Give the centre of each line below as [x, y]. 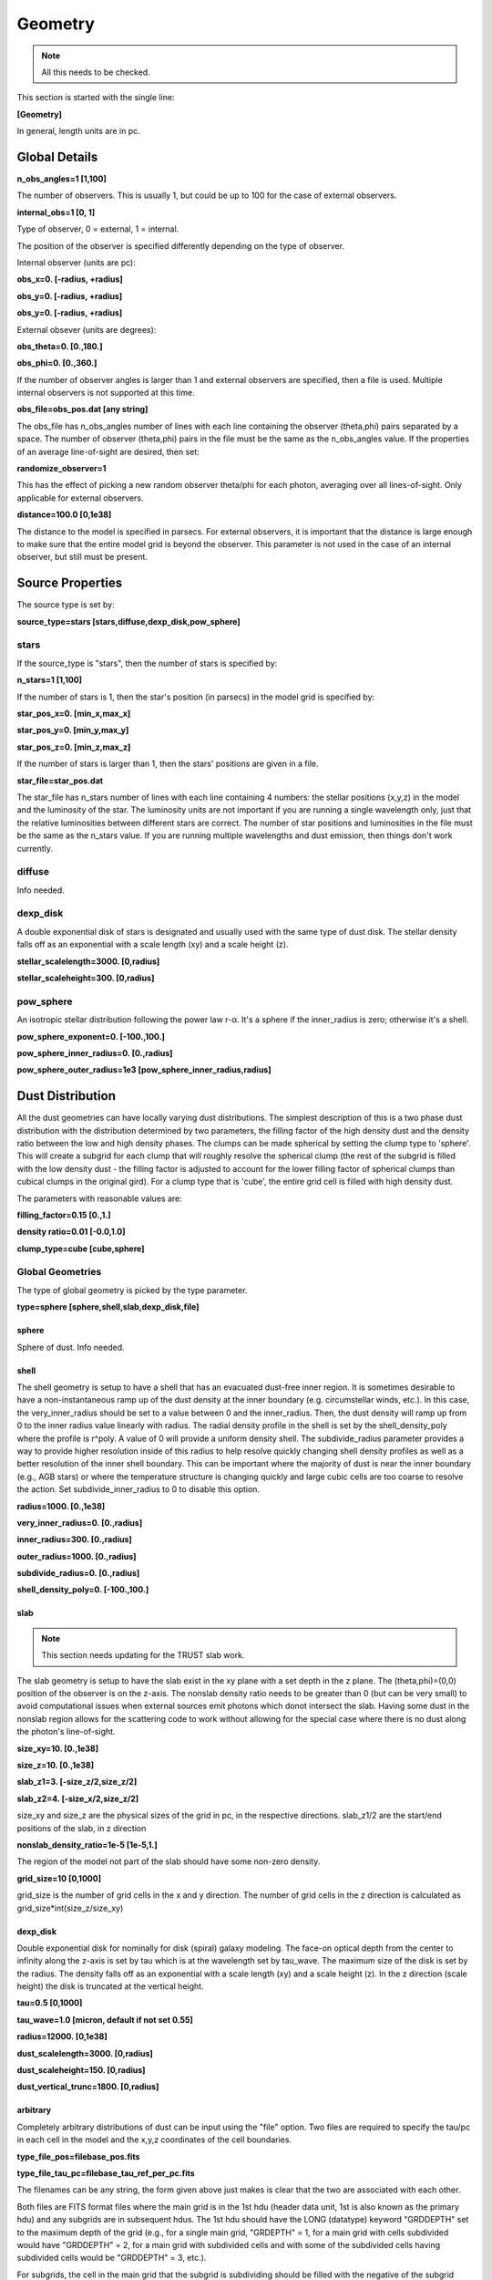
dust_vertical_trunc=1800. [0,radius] [88, 2087]
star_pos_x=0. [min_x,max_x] [74, 713]
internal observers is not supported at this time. [106, 393]
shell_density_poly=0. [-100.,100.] [83, 1590]
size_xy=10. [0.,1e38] [58, 1748]
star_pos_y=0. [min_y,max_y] [73, 731]
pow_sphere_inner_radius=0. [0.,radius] [95, 1052]
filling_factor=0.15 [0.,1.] [64, 1215]
